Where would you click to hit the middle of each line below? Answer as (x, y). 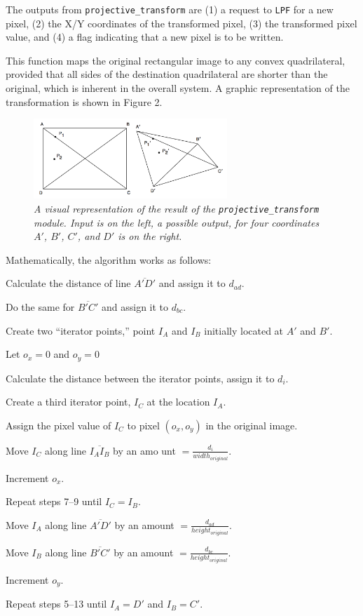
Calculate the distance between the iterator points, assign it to (140, 378)
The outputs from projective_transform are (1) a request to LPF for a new (170, 9)
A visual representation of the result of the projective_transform (177, 208)
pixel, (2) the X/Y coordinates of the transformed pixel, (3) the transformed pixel (181, 23)
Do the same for (40, 306)
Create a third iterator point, (68, 402)
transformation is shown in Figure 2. (84, 101)
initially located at (244, 330)
